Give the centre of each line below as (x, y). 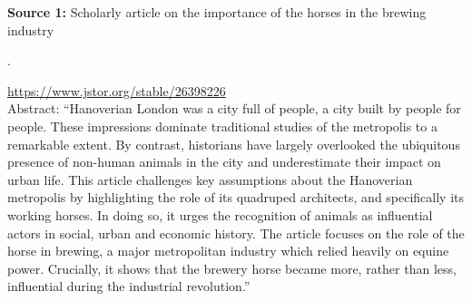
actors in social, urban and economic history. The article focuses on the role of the (236, 233)
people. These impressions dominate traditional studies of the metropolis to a (222, 126)
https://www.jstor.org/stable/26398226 (117, 90)
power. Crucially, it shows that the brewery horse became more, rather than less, (232, 268)
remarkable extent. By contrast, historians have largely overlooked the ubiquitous (234, 144)
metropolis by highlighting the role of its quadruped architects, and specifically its (236, 197)
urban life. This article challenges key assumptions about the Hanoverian (210, 179)
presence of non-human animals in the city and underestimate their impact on (224, 162)
